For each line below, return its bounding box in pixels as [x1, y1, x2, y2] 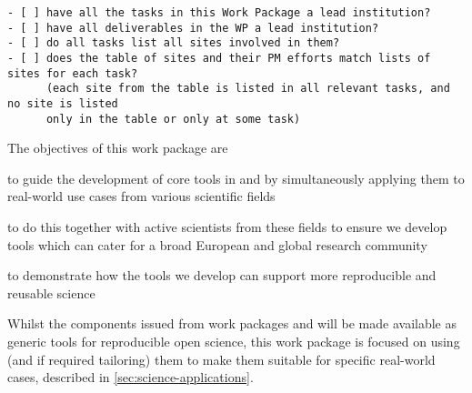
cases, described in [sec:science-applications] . [7, 368, 254, 387]
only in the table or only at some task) [45, 112, 301, 126]
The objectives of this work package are [7, 138, 228, 157]
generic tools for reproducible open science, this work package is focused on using [7, 332, 460, 350]
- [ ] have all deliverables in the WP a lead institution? [7, 21, 379, 35]
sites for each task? [7, 66, 138, 80]
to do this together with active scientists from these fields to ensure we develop [7, 217, 447, 237]
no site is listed [7, 96, 118, 110]
